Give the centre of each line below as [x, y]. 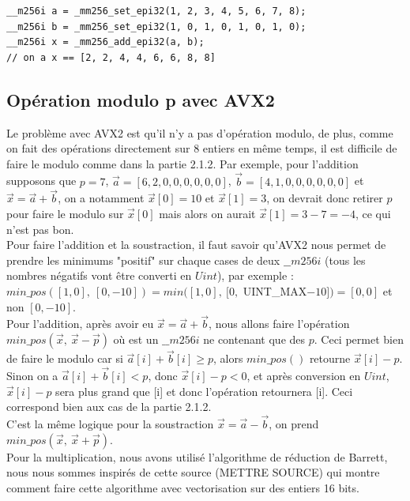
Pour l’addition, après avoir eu [80, 324]
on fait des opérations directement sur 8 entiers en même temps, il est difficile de [202, 148]
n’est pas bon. [40, 229]
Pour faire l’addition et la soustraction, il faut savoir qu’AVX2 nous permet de [196, 245]
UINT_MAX [275, 290]
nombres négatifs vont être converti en [99, 275]
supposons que [41, 181]
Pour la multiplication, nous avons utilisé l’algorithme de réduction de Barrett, [197, 456]
